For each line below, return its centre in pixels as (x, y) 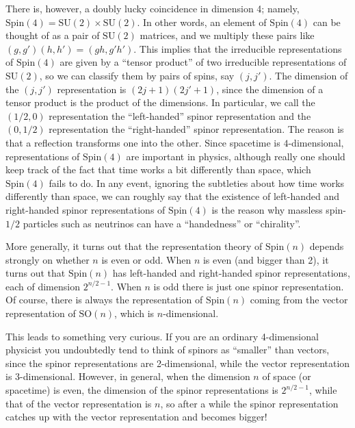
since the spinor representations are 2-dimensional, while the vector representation (178, 363)
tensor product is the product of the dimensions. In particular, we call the (160, 102)
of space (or (287, 376)
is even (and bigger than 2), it (266, 259)
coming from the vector (299, 300)
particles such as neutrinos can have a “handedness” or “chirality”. (162, 223)
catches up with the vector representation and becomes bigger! (136, 417)
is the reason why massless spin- (279, 209)
